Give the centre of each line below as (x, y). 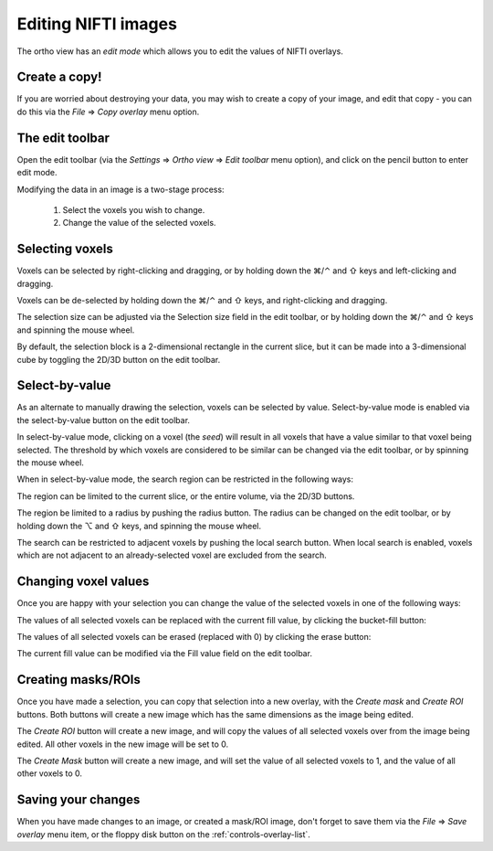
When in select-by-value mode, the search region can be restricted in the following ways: (185, 479)
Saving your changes (79, 800)
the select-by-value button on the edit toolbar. (104, 420)
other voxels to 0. (49, 773)
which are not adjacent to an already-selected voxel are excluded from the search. (172, 555)
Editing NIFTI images (97, 24)
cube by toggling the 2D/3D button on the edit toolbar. (119, 359)
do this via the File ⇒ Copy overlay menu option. (108, 112)
